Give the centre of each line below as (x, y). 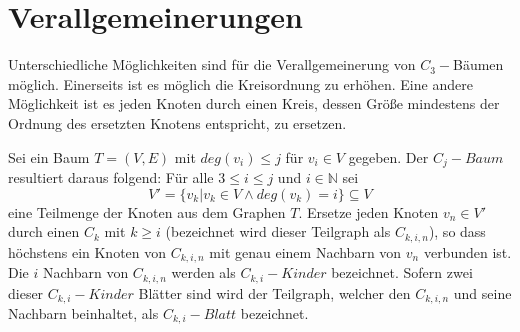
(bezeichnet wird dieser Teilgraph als (278, 231)
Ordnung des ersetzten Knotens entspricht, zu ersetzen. (177, 122)
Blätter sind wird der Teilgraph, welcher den (274, 292)
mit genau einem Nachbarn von (305, 251)
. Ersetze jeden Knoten (368, 211)
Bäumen (478, 64)
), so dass (457, 231)
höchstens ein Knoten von (87, 251)
